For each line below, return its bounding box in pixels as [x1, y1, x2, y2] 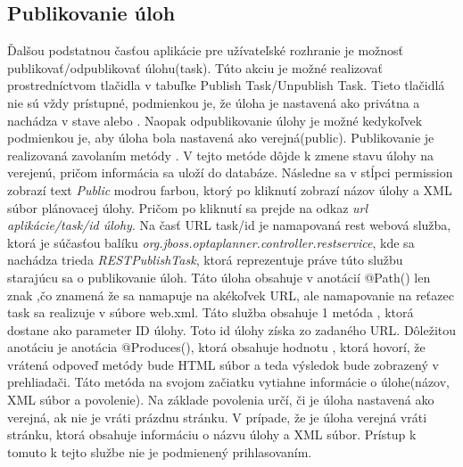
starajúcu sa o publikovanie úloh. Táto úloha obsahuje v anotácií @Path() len [7, 267, 431, 286]
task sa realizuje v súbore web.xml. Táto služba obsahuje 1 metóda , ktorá [7, 303, 414, 322]
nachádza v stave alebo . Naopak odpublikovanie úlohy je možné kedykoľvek [7, 111, 423, 129]
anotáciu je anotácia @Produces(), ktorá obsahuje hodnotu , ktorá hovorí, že [7, 338, 426, 356]
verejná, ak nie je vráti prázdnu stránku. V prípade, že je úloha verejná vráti [7, 407, 427, 426]
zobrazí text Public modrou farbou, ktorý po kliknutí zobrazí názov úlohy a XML [7, 180, 452, 199]
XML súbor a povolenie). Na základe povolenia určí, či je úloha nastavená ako [7, 390, 434, 409]
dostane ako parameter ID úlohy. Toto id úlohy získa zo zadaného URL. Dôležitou [7, 320, 457, 339]
